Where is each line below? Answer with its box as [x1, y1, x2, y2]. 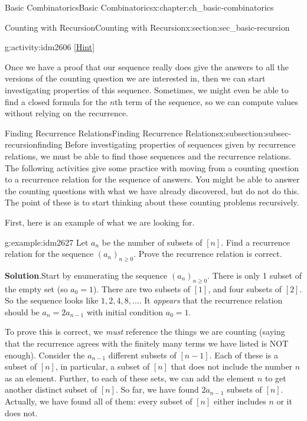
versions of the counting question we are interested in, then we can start [5, 72, 266, 84]
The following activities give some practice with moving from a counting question [5, 161, 299, 174]
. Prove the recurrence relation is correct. [133, 247, 282, 260]
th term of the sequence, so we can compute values [115, 95, 298, 107]
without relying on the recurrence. [5, 107, 129, 119]
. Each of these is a [209, 348, 278, 361]
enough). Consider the [5, 348, 85, 361]
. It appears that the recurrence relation [139, 294, 283, 306]
